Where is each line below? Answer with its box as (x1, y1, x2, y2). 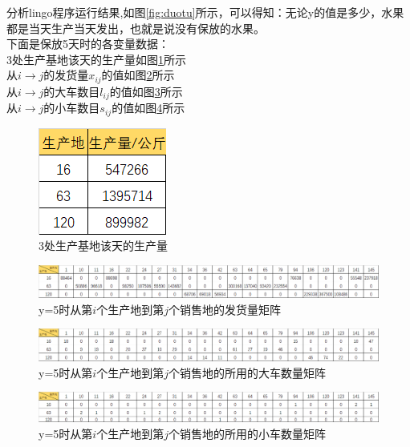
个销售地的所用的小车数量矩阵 (168, 425, 326, 441)
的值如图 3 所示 (109, 83, 183, 99)
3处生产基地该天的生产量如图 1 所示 (6, 50, 186, 67)
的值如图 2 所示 (101, 66, 175, 83)
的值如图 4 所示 (112, 99, 185, 116)
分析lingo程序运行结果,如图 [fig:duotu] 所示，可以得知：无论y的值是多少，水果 (6, 4, 404, 20)
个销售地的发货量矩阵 (168, 300, 281, 317)
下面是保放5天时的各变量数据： (6, 35, 169, 52)
